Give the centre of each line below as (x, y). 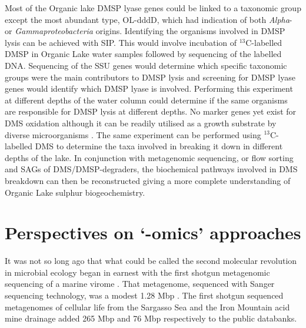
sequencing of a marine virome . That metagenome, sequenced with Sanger (140, 284)
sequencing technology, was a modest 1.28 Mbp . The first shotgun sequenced (144, 295)
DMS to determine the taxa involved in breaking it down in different (159, 146)
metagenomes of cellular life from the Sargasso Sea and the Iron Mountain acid (147, 307)
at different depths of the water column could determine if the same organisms (146, 100)
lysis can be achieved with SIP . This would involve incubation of (121, 42)
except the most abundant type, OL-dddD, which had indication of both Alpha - (149, 19)
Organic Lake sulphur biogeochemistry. (75, 192)
